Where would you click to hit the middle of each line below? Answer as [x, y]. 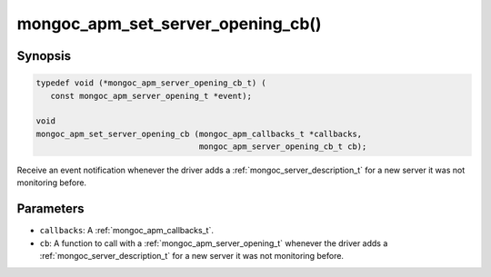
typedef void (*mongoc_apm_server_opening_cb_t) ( [151, 83]
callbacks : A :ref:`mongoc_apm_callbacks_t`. [126, 231]
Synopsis [44, 56]
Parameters [50, 209]
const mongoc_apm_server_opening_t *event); [151, 96]
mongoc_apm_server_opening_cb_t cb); [283, 147]
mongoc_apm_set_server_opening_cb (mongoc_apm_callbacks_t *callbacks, [199, 134]
